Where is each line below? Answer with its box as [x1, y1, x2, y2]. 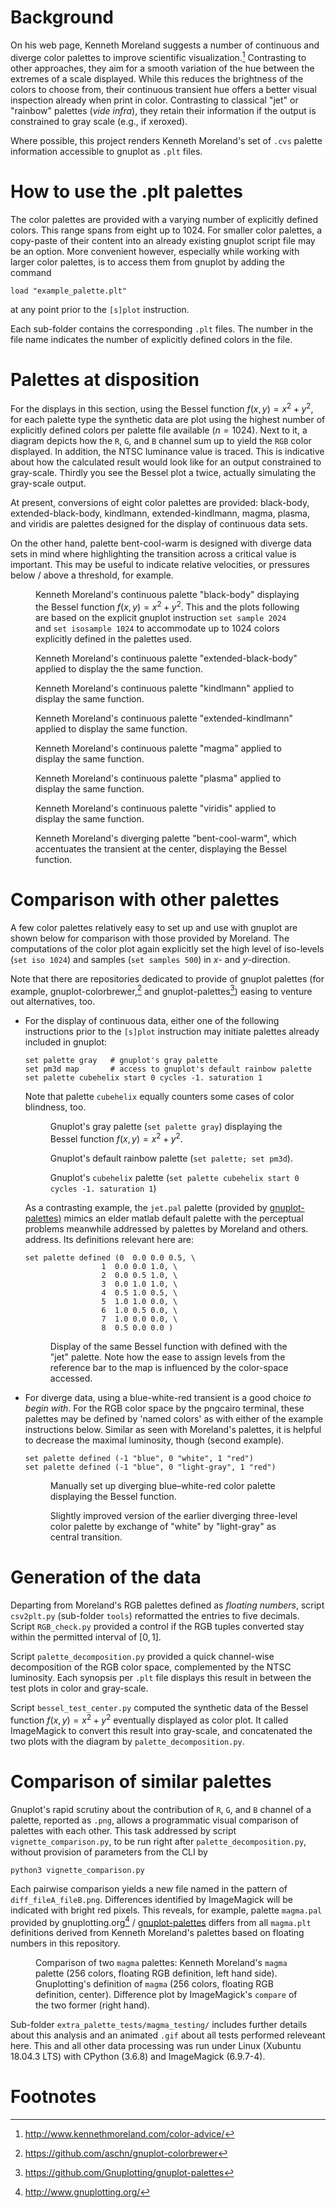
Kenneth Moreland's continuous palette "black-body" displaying [35, 589, 300, 601]
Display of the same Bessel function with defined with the [49, 1341, 288, 1353]
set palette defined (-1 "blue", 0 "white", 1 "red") [24, 1454, 254, 1464]
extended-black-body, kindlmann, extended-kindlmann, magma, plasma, [10, 507, 310, 520]
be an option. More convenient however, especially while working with [10, 245, 300, 257]
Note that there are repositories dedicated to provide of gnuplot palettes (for [10, 972, 325, 985]
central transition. [49, 1531, 123, 1543]
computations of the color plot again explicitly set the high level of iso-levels [10, 942, 325, 955]
